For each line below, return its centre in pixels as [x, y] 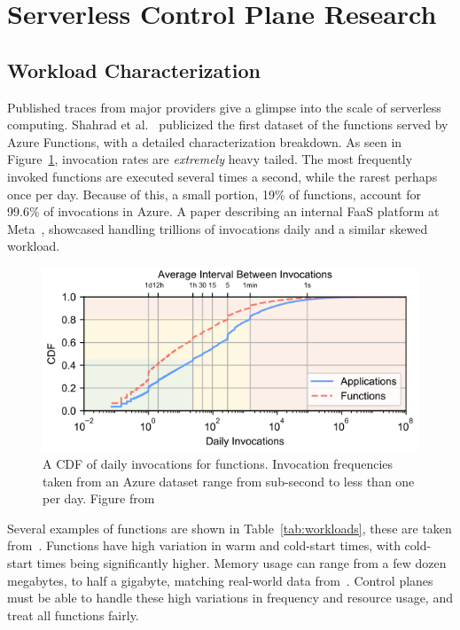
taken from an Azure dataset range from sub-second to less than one [229, 481]
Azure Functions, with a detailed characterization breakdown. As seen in [205, 141]
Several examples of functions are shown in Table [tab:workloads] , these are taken [230, 528]
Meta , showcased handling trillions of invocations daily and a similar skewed [218, 228]
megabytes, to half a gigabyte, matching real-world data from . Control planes [220, 580]
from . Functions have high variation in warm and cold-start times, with [204, 545]
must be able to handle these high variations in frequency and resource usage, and [230, 598]
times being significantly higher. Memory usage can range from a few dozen [242, 562]
